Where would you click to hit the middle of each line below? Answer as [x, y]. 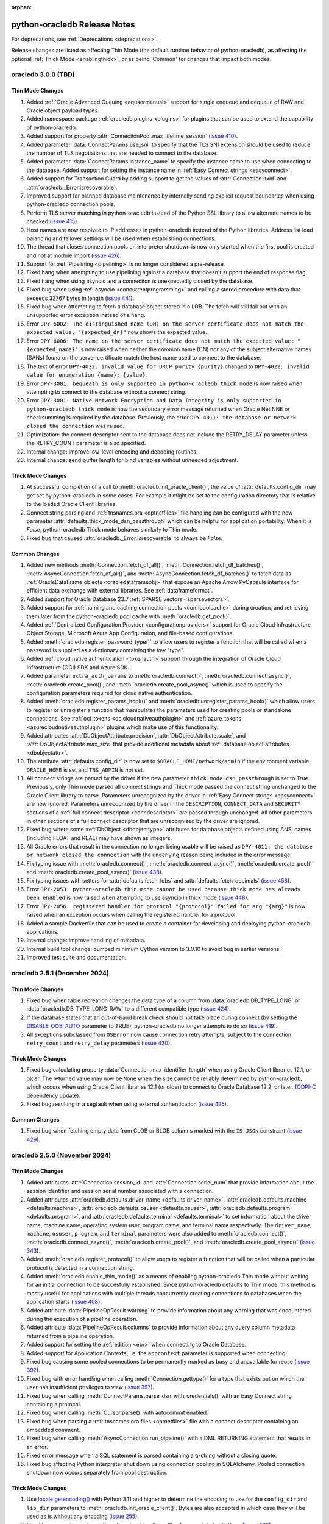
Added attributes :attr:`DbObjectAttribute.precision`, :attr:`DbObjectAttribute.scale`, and [136, 735]
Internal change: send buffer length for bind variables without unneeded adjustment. [133, 460]
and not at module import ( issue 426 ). [74, 255]
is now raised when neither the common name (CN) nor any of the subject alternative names [196, 349]
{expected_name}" [52, 349]
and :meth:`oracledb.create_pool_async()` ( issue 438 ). [95, 872]
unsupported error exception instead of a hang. [86, 315]
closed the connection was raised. [76, 426]
